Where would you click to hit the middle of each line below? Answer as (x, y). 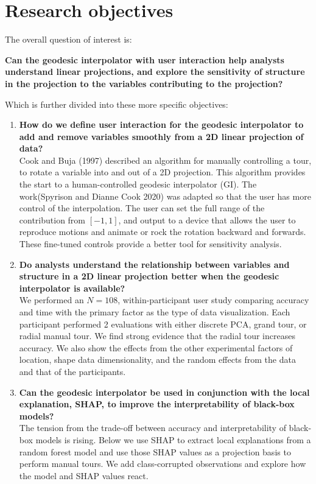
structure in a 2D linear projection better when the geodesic (149, 276)
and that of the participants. (72, 371)
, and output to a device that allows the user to (207, 219)
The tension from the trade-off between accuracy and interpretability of (153, 428)
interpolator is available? (72, 288)
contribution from (52, 219)
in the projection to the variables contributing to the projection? (144, 83)
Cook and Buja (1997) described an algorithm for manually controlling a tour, (165, 160)
